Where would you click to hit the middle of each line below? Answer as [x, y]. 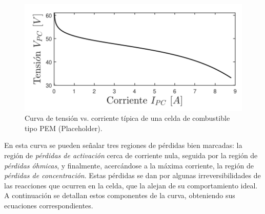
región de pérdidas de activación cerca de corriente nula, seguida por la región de [131, 155]
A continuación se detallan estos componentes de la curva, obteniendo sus [120, 195]
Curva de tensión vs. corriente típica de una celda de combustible [127, 118]
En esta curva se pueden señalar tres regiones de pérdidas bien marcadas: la [123, 145]
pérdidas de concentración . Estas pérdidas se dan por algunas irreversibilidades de [132, 175]
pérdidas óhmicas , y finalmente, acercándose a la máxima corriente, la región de [129, 165]
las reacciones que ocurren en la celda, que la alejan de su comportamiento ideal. [131, 185]
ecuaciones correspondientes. [49, 205]
